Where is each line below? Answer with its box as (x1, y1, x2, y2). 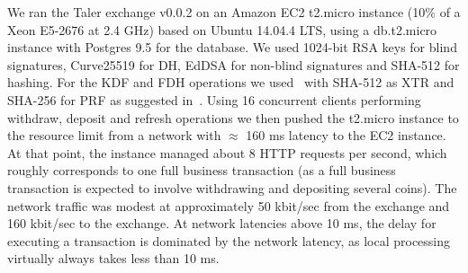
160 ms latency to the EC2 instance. (246, 126, 446, 145)
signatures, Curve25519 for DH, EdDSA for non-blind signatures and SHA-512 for (7, 55, 460, 74)
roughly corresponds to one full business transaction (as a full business (7, 161, 396, 180)
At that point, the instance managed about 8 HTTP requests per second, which (7, 143, 447, 162)
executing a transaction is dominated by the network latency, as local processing (7, 231, 451, 250)
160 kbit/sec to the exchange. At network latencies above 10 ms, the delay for (7, 214, 436, 233)
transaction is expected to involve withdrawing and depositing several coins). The (7, 178, 457, 197)
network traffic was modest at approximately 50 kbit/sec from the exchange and (7, 196, 450, 215)
